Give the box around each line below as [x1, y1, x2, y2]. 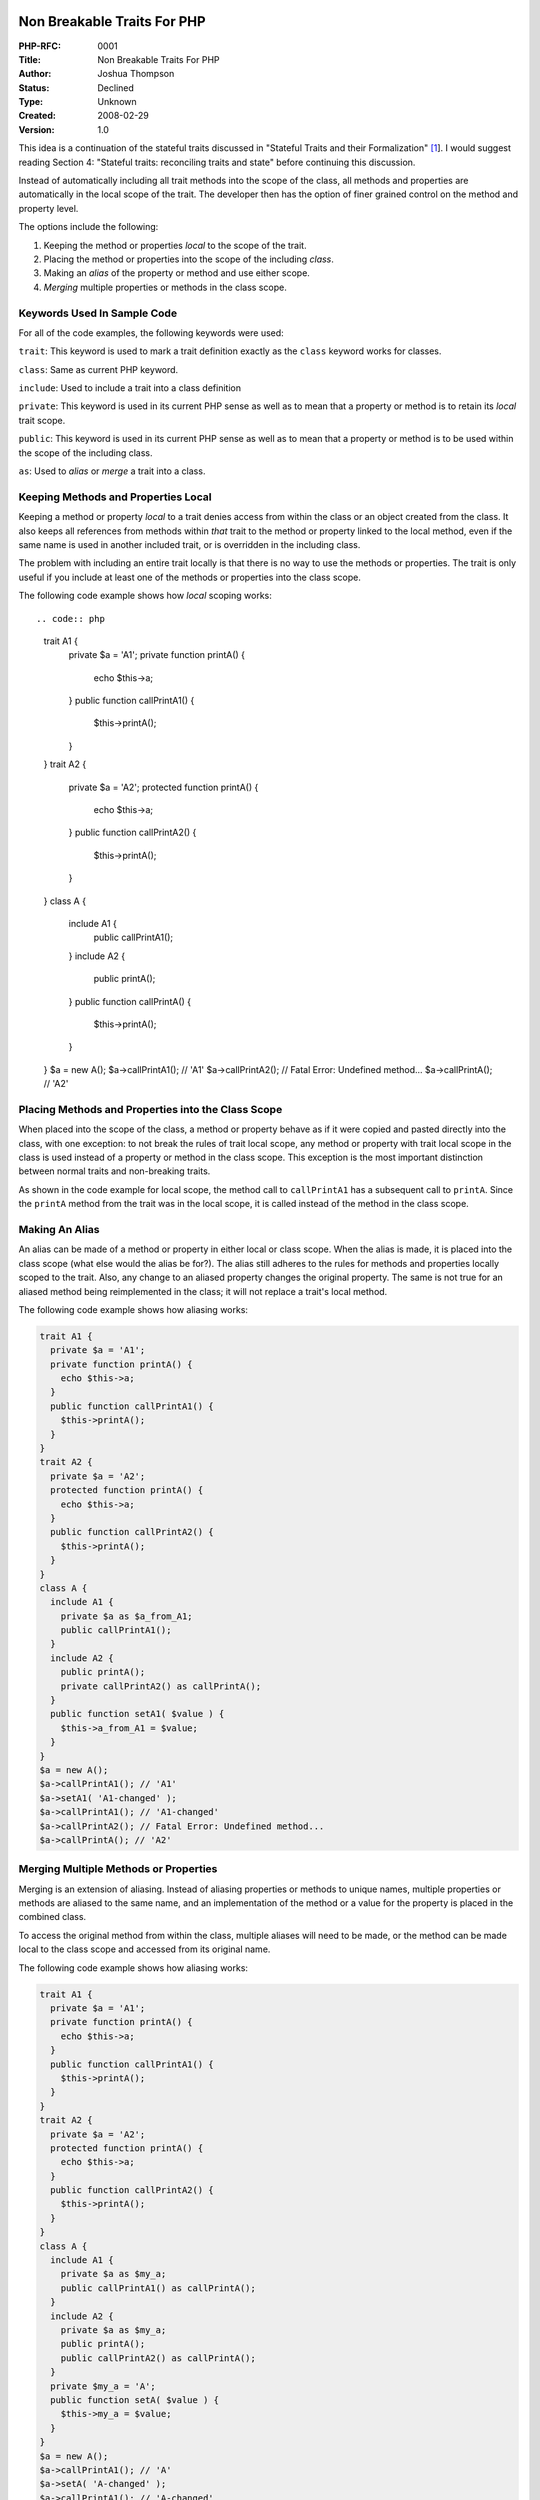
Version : [18, 123, 55, 135]
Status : [18, 81, 50, 94]
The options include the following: [18, 221, 159, 233]
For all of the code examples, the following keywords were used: [18, 326, 284, 339]
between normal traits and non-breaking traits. [18, 1165, 211, 1177]
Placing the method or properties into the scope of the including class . [43, 253, 335, 265]
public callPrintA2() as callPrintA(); [60, 2352, 257, 2364]
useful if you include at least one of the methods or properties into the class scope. [18, 571, 362, 583]
